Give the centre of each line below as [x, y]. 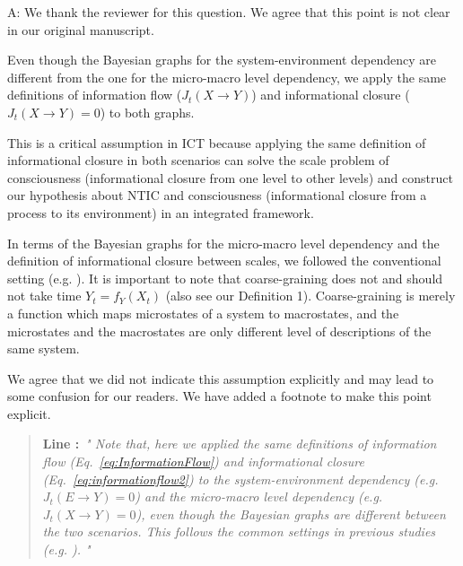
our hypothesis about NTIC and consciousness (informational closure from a [217, 195]
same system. [44, 348]
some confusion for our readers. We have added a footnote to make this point [219, 396]
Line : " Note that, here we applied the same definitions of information [240, 444]
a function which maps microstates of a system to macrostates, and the [203, 313]
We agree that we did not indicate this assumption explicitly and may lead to [221, 378]
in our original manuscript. [81, 29]
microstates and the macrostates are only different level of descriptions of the [219, 331]
